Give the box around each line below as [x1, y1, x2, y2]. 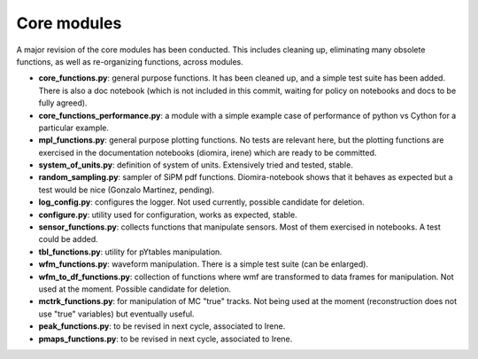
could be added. [38, 234, 99, 245]
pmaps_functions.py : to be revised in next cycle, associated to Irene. [38, 333, 293, 344]
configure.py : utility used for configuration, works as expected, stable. [38, 209, 297, 220]
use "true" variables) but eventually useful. [38, 308, 195, 319]
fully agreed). [38, 98, 88, 108]
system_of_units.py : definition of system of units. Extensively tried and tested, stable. [38, 160, 353, 170]
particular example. [38, 122, 110, 133]
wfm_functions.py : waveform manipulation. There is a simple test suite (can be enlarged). [38, 259, 369, 269]
